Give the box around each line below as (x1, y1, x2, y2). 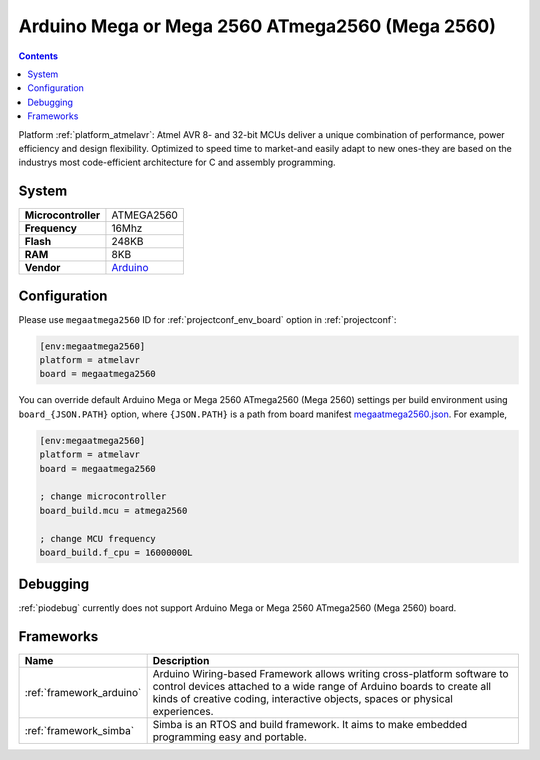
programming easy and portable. (152, 730, 307, 744)
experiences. (152, 705, 214, 719)
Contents (18, 50, 59, 62)
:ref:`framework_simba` (24, 724, 135, 738)
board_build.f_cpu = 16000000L (39, 546, 194, 558)
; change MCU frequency (39, 533, 157, 544)
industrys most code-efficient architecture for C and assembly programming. (18, 156, 336, 169)
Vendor (24, 261, 61, 275)
